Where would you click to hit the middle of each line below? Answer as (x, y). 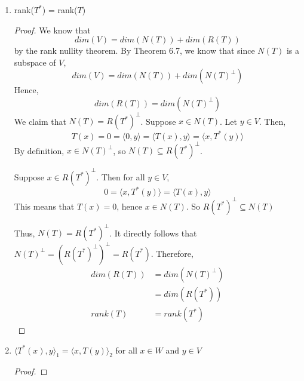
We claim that (40, 121)
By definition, (39, 150)
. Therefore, (172, 253)
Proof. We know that (52, 30)
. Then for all (121, 176)
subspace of (35, 62)
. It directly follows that (153, 233)
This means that (44, 206)
